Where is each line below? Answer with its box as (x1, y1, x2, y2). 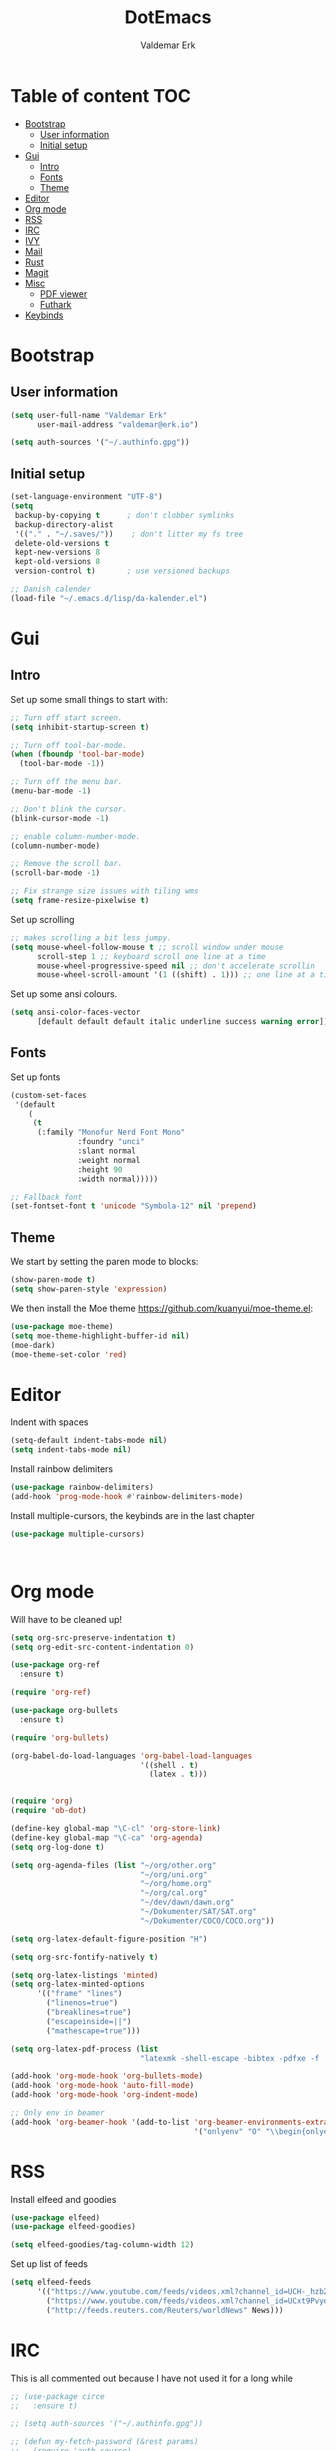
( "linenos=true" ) (46, 1998, 118, 2008)
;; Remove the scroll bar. (10, 859, 123, 869)
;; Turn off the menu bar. (10, 777, 123, 787)
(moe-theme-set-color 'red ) (10, 1349, 128, 1360)
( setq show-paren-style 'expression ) (10, 1284, 168, 1294)
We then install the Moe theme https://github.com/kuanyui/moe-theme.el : (10, 1302, 313, 1314)
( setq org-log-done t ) (10, 1842, 105, 1852)
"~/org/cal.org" (139, 1888, 208, 1898)
